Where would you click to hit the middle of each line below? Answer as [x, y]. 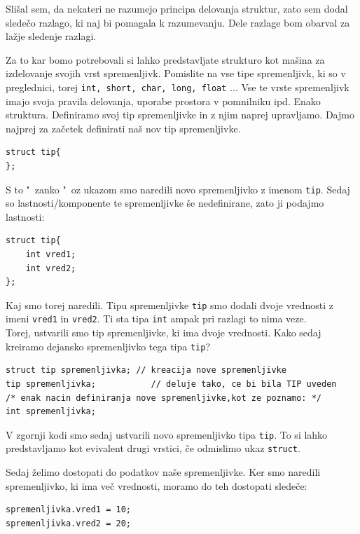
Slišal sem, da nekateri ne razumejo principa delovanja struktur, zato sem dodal [177, 8]
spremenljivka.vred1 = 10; [68, 510]
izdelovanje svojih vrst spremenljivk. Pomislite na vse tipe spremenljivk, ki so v [176, 73]
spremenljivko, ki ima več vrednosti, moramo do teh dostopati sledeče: [157, 485]
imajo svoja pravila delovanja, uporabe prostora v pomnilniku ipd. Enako [163, 101]
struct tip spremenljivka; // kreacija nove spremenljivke [146, 370]
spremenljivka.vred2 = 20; [68, 523]
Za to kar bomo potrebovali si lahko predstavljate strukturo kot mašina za [165, 59]
